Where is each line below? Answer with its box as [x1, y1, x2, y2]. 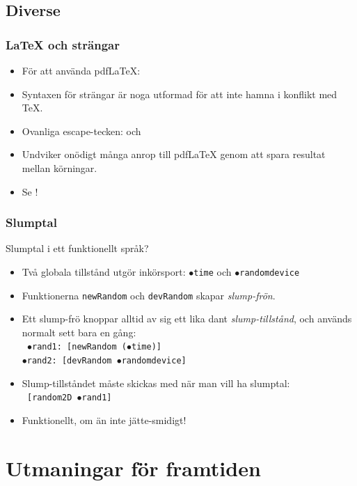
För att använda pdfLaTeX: [22, 63, 141, 77]
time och [193, 264, 232, 279]
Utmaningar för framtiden [6, 453, 261, 482]
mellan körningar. [22, 160, 97, 175]
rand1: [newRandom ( [31, 342, 127, 352]
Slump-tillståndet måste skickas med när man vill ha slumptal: [22, 375, 290, 390]
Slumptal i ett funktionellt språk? [6, 241, 149, 256]
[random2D [26, 393, 72, 403]
